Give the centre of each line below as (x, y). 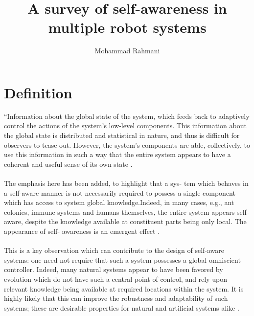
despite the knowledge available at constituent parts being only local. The (136, 221)
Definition (38, 92)
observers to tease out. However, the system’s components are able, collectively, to (127, 145)
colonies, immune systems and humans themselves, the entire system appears (119, 212)
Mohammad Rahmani (127, 51)
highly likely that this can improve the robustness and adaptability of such (116, 298)
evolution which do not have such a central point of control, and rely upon (116, 279)
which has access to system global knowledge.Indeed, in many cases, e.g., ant (119, 202)
